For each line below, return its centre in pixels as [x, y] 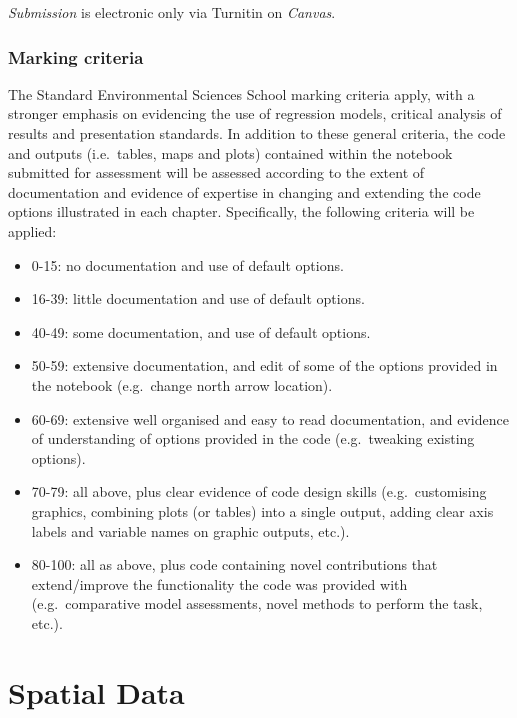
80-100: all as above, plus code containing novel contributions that [234, 564]
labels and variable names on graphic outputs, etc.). [190, 530]
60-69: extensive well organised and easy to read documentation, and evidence [270, 418]
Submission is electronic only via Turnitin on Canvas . [172, 12]
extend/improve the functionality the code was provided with [219, 583]
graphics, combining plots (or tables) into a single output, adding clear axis [262, 510]
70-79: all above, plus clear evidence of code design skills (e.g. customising [259, 491]
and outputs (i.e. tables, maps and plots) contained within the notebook [230, 152]
